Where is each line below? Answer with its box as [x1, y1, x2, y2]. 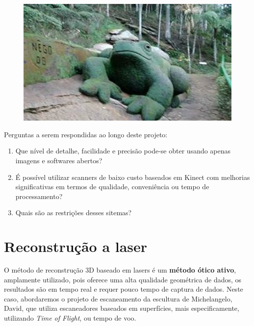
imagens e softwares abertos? [15, 155, 102, 165]
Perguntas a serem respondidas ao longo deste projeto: [4, 129, 168, 139]
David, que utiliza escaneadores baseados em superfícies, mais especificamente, [4, 303, 239, 313]
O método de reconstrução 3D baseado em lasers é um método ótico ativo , [4, 265, 236, 275]
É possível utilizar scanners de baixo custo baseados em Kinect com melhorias [15, 172, 250, 182]
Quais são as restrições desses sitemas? [15, 207, 132, 218]
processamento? [15, 191, 63, 201]
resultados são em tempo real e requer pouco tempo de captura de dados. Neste [4, 284, 243, 294]
